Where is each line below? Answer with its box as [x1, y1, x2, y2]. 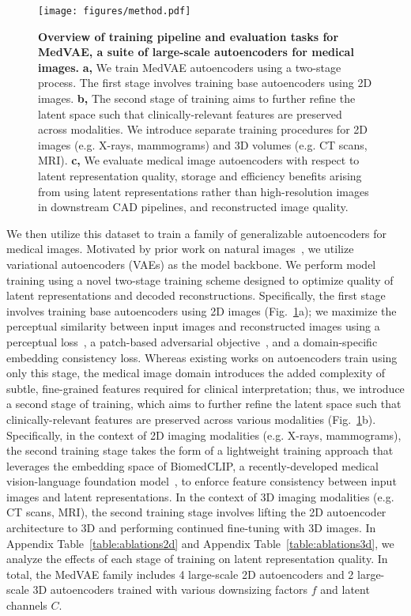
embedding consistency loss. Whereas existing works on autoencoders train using [6, 349, 398, 365]
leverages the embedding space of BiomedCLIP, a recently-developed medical [6, 457, 379, 474]
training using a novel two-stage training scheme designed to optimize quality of [6, 271, 394, 288]
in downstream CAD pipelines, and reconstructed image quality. [38, 198, 349, 215]
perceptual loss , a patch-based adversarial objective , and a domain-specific [6, 333, 378, 350]
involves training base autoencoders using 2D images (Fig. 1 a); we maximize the [6, 302, 397, 319]
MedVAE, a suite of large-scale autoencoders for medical [38, 43, 354, 60]
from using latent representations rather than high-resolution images [38, 183, 369, 199]
